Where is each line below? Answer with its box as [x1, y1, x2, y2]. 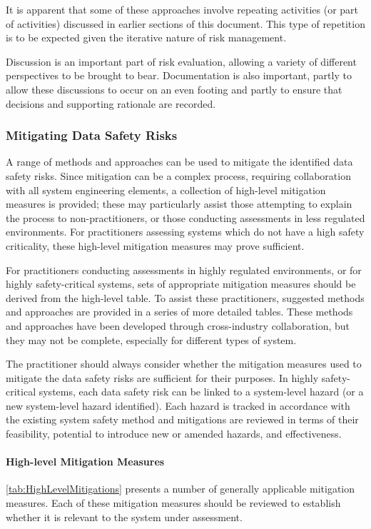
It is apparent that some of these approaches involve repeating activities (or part [6, 2, 359, 16]
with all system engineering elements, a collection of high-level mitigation [6, 182, 326, 197]
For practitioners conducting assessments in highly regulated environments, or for [6, 262, 362, 277]
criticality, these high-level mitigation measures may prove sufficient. [6, 238, 305, 253]
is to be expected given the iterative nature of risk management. [6, 30, 287, 45]
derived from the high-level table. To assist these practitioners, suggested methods [6, 290, 365, 305]
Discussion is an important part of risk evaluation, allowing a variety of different [6, 54, 357, 69]
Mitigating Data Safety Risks [6, 126, 178, 144]
